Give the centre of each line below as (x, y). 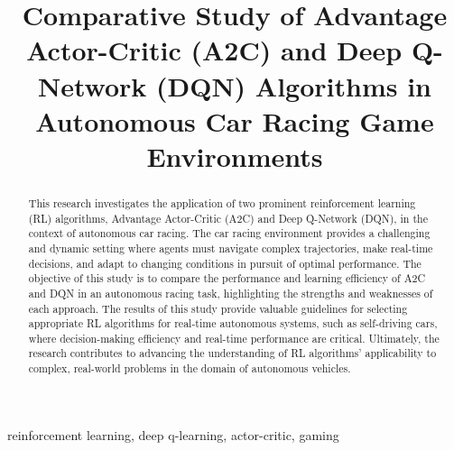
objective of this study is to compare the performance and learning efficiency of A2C (227, 278)
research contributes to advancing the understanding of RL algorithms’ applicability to (232, 353)
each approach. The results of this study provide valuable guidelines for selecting (218, 308)
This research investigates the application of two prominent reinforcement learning (222, 202)
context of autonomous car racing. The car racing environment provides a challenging (229, 233)
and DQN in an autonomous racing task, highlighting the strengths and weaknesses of (231, 293)
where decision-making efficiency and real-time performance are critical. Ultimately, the (234, 338)
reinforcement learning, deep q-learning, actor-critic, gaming (173, 434)
